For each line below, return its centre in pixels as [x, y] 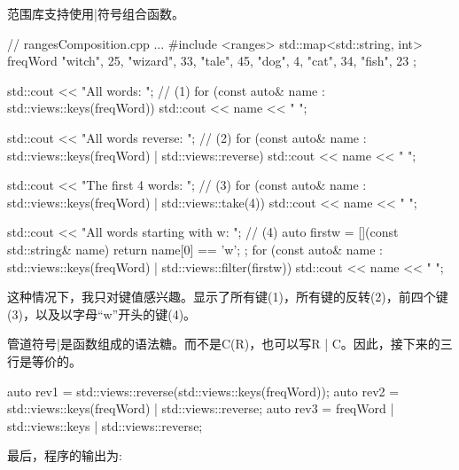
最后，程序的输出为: [65, 455]
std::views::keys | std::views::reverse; [105, 425]
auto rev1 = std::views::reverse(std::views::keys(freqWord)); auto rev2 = [203, 391]
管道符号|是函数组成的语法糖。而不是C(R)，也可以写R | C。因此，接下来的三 [230, 344]
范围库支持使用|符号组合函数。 [96, 13]
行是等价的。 [44, 360]
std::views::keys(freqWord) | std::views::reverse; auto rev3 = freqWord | [201, 408]
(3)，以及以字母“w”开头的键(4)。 [102, 313]
